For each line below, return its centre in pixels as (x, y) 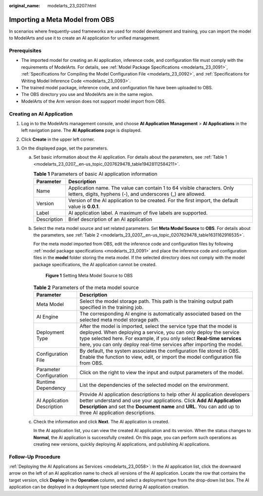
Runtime (46, 382)
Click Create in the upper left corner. (58, 139)
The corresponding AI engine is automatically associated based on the (160, 313)
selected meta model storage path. (120, 320)
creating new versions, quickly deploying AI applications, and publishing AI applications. (122, 444)
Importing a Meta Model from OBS (62, 19)
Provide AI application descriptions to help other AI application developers (165, 394)
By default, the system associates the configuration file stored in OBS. (160, 351)
